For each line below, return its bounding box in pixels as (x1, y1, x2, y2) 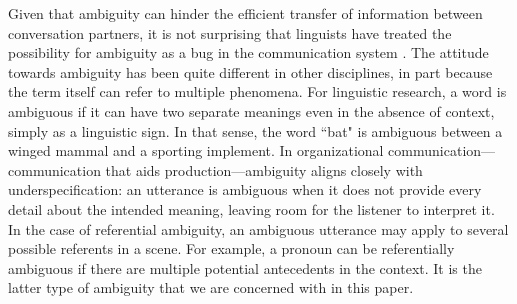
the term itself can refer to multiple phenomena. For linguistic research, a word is (8, 81, 507, 102)
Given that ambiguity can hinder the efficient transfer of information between (8, 3, 483, 23)
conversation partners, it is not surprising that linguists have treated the (8, 22, 452, 43)
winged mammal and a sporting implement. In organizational (8, 140, 384, 161)
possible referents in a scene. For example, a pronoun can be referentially (8, 238, 455, 259)
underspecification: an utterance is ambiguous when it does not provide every (8, 179, 482, 200)
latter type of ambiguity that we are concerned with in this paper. (8, 277, 414, 298)
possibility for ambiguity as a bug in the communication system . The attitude (8, 42, 489, 63)
